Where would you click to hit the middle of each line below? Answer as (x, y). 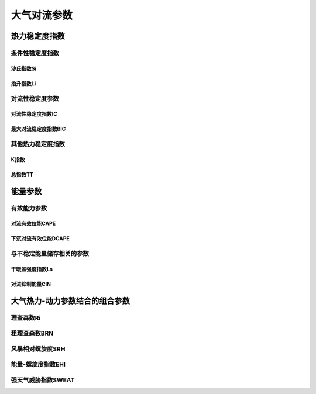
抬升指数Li (23, 83)
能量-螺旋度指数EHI (38, 364)
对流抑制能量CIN (31, 284)
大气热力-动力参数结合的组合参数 (70, 301)
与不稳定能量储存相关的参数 (50, 254)
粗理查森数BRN (32, 333)
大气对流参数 (42, 15)
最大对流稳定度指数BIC (38, 129)
